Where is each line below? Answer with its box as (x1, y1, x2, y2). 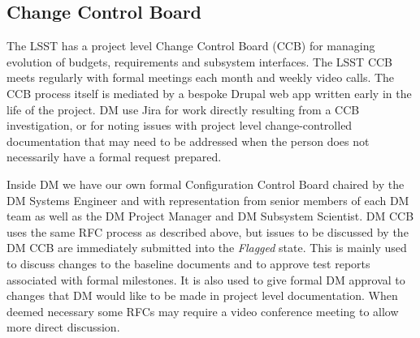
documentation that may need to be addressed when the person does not (6, 132, 370, 149)
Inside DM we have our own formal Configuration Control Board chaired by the (6, 175, 405, 192)
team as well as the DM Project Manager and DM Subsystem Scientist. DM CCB (6, 208, 414, 225)
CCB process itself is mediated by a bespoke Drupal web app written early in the (6, 84, 412, 101)
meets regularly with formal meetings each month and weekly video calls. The (6, 69, 395, 86)
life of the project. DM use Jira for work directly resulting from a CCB (6, 101, 360, 118)
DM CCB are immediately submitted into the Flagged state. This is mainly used (6, 239, 407, 256)
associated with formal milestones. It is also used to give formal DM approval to (6, 271, 405, 288)
